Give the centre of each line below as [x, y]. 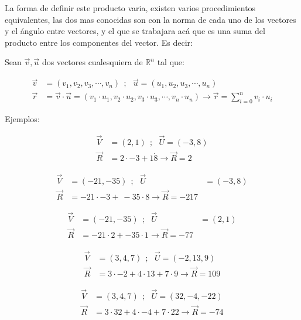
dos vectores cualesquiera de [92, 62]
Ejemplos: [22, 119]
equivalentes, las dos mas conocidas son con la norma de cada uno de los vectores [150, 19]
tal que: [171, 62]
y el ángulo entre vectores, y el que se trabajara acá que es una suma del [135, 31]
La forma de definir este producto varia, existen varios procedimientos [130, 8]
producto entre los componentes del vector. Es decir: [99, 42]
